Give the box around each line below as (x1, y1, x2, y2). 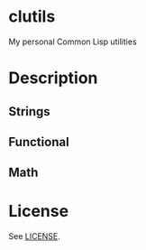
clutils (8, 6, 56, 27)
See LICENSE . (8, 231, 60, 242)
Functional (8, 134, 69, 150)
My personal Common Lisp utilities (8, 36, 137, 47)
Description (8, 68, 98, 88)
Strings (8, 104, 50, 119)
